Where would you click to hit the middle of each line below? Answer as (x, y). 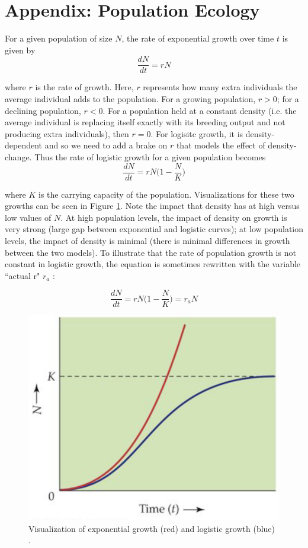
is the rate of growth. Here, (84, 87)
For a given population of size (59, 38)
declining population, (43, 110)
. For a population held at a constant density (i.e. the (200, 110)
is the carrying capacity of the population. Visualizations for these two (166, 194)
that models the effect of (221, 145)
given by (20, 50)
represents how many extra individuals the (220, 87)
